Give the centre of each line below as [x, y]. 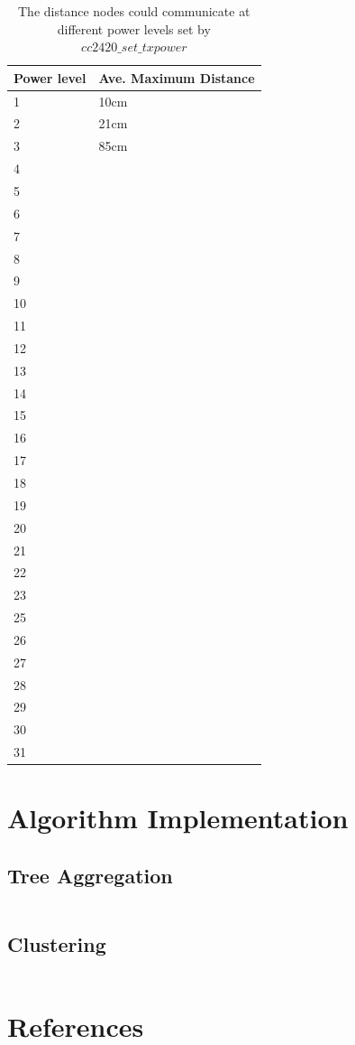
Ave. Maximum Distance [177, 77]
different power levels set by [134, 28]
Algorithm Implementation [178, 818]
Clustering [57, 944]
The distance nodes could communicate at [134, 11]
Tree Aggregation [90, 875]
